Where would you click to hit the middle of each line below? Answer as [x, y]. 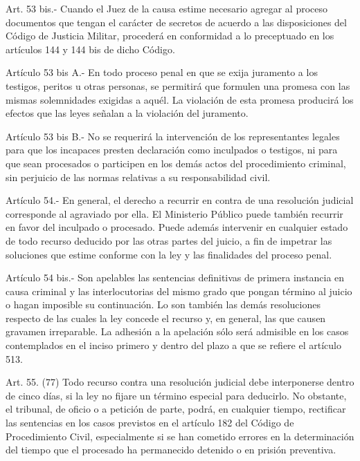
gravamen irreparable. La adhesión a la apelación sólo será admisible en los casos [177, 331]
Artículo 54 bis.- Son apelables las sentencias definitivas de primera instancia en [175, 277]
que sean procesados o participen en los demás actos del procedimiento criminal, [176, 163]
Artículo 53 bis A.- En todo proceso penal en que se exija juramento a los [162, 72]
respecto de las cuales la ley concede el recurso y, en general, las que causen [166, 318]
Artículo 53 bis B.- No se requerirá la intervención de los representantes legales [173, 136]
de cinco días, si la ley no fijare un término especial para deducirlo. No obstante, [176, 395]
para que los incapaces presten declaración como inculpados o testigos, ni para [172, 150]
